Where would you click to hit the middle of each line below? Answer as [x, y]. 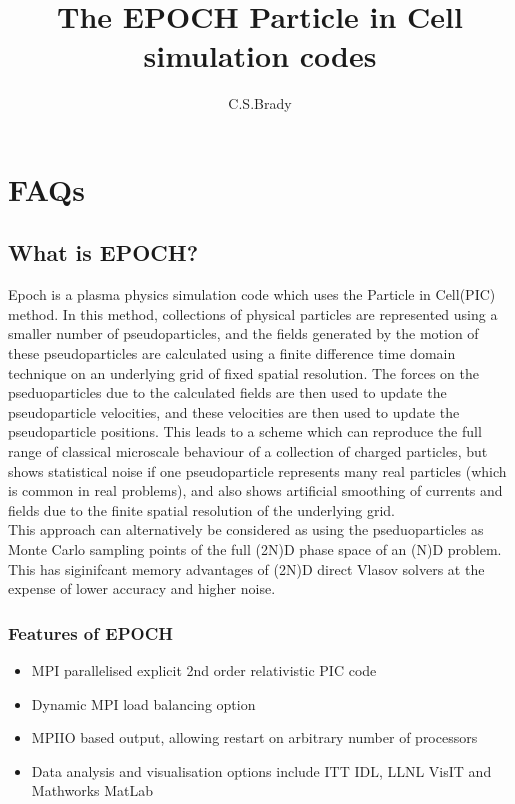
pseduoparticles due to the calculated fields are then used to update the [227, 392]
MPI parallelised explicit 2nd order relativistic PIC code [204, 670]
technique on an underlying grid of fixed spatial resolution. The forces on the [243, 372]
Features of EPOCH [90, 632]
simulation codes [260, 55]
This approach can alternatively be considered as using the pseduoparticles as [246, 529]
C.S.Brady [260, 103]
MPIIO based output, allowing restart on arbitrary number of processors [254, 737]
